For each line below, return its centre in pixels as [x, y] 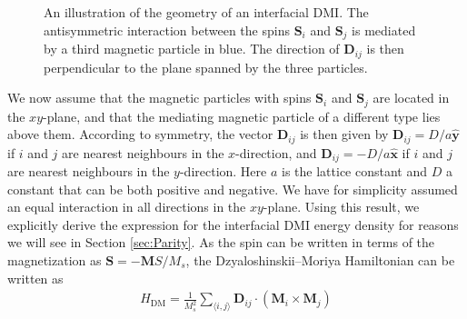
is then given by [344, 134]
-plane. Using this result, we [341, 207]
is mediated [384, 30]
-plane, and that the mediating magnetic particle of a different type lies [242, 116]
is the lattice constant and [354, 171]
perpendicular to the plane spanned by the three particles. [206, 67]
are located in [411, 98]
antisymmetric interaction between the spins [167, 30]
